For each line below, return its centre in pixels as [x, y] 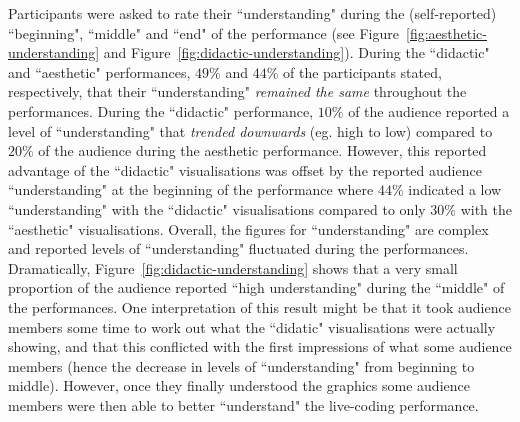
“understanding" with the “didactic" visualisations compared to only [217, 208]
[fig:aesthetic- [446, 32]
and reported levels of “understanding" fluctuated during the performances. [238, 248]
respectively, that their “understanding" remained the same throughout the [237, 91]
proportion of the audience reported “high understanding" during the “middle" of [256, 287]
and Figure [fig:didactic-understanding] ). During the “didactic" [296, 52]
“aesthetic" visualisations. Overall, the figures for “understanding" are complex [248, 228]
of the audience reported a [429, 110]
